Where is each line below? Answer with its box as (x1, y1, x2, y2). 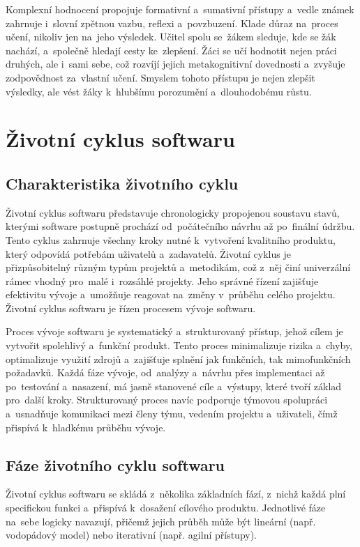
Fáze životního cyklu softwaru (6, 454, 225, 475)
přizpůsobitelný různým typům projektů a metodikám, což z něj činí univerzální (6, 260, 351, 275)
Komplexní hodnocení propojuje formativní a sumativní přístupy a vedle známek (6, 2, 354, 16)
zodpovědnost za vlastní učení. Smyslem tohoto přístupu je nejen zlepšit (6, 70, 315, 84)
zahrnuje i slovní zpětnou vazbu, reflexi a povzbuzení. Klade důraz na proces (6, 15, 338, 30)
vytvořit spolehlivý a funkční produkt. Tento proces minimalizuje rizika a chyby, (6, 338, 352, 353)
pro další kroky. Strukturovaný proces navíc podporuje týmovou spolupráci (6, 392, 328, 407)
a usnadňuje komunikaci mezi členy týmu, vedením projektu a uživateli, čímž (6, 406, 338, 421)
